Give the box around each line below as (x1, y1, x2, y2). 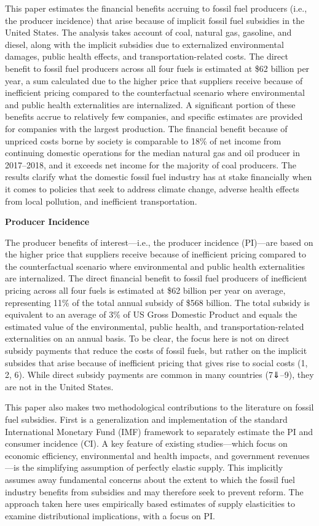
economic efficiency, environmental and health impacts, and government (5, 449, 275, 461)
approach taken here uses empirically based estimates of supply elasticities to (5, 497, 296, 510)
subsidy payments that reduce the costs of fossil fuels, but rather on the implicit (5, 344, 307, 357)
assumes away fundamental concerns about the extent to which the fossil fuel (5, 473, 295, 485)
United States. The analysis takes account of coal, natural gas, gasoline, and (5, 26, 292, 39)
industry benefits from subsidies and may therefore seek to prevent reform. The (5, 485, 304, 498)
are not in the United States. (5, 380, 114, 393)
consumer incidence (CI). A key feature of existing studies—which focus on (5, 437, 288, 450)
